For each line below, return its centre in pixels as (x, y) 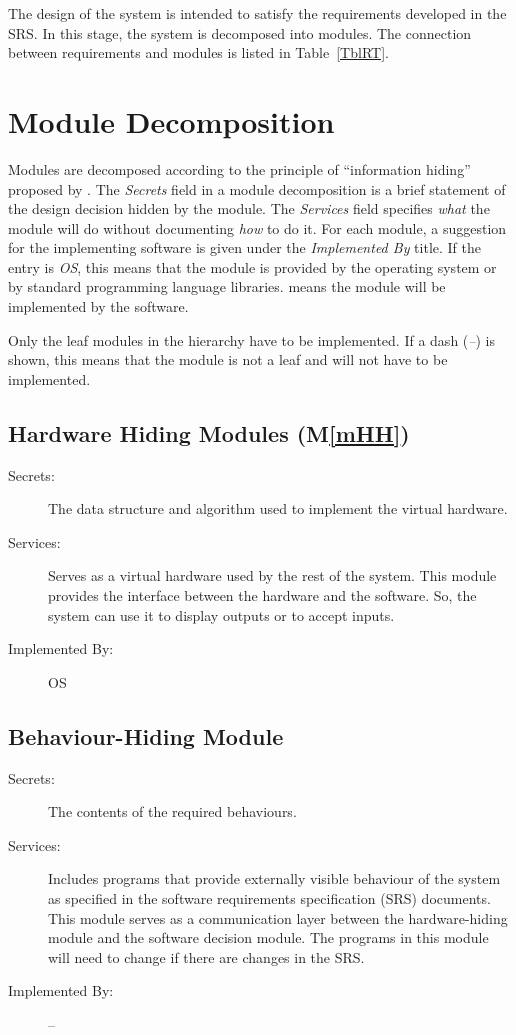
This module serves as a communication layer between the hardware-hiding (278, 917)
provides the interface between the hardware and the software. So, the (262, 595)
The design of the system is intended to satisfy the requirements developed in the (257, 13)
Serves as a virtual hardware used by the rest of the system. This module (272, 575)
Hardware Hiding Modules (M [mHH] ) (209, 432)
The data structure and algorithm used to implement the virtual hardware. (278, 508)
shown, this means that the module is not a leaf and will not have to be (228, 359)
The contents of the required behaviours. (172, 811)
